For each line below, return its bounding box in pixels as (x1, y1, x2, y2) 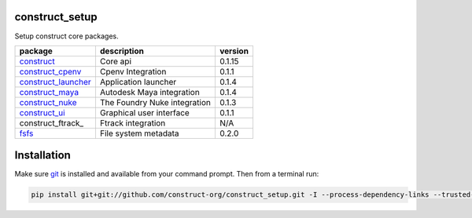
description (99, 45, 145, 56)
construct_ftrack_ (19, 118, 84, 129)
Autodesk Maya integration (99, 86, 200, 97)
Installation (14, 149, 71, 162)
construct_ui (19, 107, 66, 118)
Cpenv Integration (99, 66, 167, 77)
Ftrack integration (99, 118, 166, 129)
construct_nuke (19, 96, 77, 107)
